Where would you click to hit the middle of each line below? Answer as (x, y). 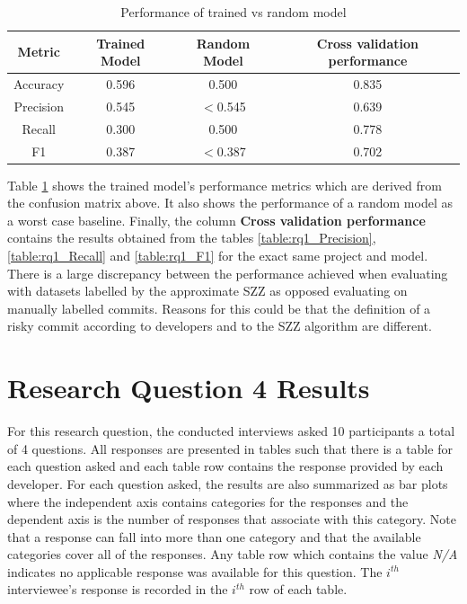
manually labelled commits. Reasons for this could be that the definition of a (219, 308)
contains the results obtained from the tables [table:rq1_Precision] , (192, 238)
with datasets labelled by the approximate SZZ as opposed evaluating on (207, 291)
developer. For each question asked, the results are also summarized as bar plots (228, 483)
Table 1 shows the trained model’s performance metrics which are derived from (225, 185)
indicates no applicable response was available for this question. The (195, 571)
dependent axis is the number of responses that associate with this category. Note (232, 519)
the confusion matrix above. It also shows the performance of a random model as (230, 203)
